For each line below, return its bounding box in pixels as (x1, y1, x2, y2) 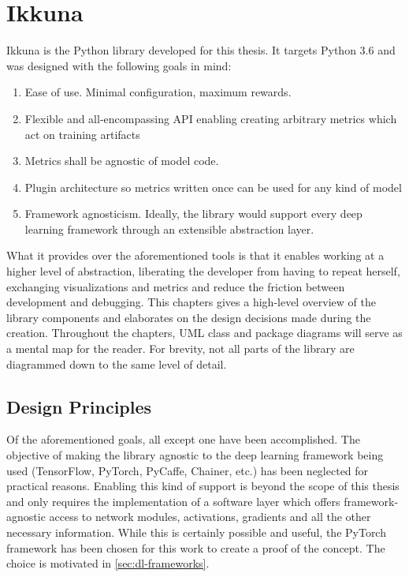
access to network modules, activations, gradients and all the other (49, 508, 371, 525)
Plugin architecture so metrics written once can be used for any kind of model (24, 178, 402, 195)
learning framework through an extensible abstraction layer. (24, 220, 314, 237)
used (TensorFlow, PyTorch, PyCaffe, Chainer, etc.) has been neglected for (6, 462, 369, 478)
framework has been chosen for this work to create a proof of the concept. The (6, 539, 385, 556)
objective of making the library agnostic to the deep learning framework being (6, 447, 384, 463)
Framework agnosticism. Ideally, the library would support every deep (24, 205, 363, 222)
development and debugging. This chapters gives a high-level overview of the (6, 294, 376, 310)
